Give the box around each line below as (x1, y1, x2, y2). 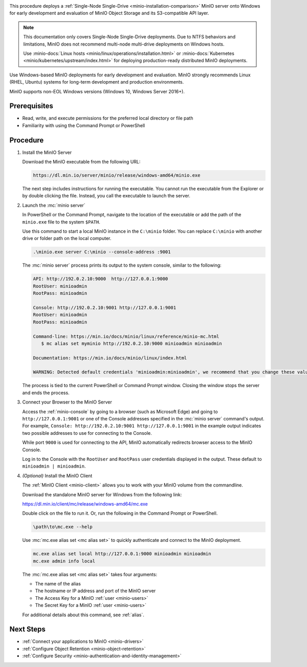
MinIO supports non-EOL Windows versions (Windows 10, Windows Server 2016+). (9, 88, 185, 94)
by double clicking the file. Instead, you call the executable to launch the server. (22, 193, 190, 199)
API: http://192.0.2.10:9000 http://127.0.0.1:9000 (33, 276, 168, 282)
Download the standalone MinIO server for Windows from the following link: (22, 491, 182, 497)
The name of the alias (35, 581, 81, 587)
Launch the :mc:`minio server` (22, 202, 85, 208)
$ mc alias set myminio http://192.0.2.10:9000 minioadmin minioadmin (41, 340, 222, 346)
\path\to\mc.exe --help (33, 524, 93, 530)
